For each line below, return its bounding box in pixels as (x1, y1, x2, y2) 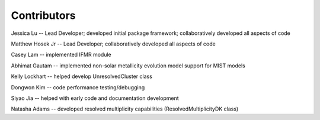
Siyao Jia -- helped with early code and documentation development (11, 95, 179, 102)
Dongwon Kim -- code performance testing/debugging (11, 83, 145, 91)
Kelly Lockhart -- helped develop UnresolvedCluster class (11, 73, 152, 80)
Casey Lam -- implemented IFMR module (11, 51, 112, 59)
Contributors (11, 9, 76, 22)
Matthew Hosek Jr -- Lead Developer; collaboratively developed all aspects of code (11, 40, 216, 47)
